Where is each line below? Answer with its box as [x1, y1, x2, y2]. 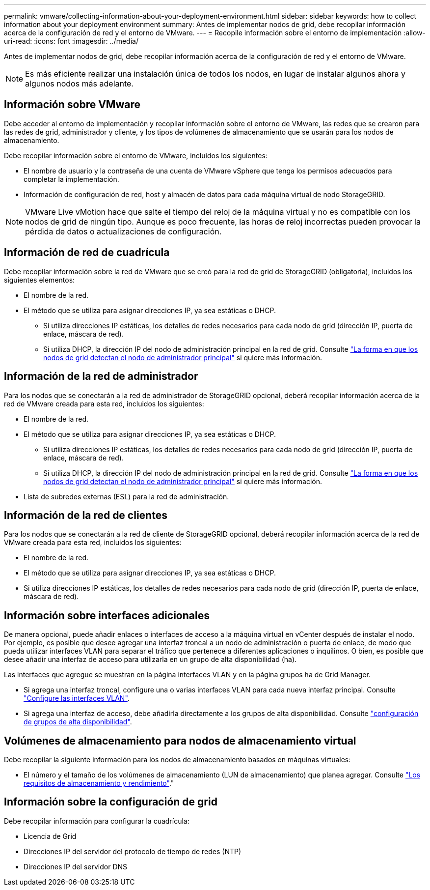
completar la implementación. [24, 174, 119, 183]
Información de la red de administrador [4, 370, 198, 383]
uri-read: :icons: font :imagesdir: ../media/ [4, 37, 138, 45]
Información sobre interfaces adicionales [4, 609, 210, 622]
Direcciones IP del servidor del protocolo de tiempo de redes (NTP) [24, 847, 242, 856]
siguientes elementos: [4, 275, 75, 284]
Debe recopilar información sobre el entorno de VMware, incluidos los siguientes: [4, 151, 268, 160]
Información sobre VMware [4, 98, 140, 111]
